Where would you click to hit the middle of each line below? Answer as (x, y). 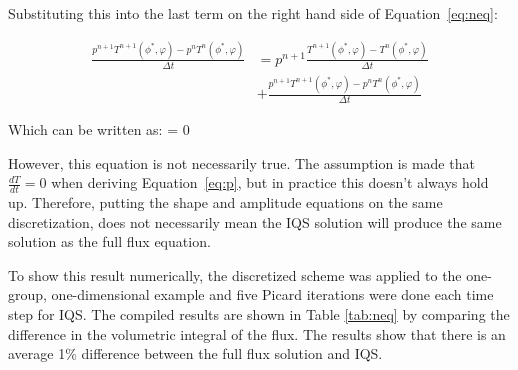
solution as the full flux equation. (109, 241)
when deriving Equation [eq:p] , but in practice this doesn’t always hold (270, 182)
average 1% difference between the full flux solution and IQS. (195, 353)
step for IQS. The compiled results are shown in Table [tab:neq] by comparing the (259, 313)
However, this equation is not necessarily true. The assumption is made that (241, 162)
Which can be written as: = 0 (99, 128)
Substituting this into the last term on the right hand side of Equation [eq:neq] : (253, 13)
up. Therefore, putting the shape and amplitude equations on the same (225, 201)
